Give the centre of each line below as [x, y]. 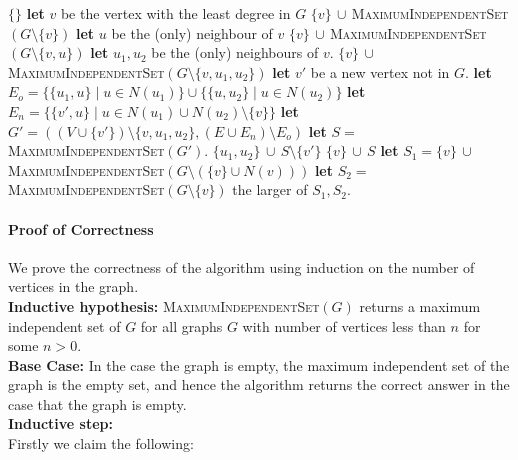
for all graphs [181, 325]
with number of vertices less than [344, 325]
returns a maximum [420, 305]
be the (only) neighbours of [235, 52]
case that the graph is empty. [97, 403]
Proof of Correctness [81, 228]
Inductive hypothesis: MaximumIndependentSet [164, 305]
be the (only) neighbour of [192, 32]
